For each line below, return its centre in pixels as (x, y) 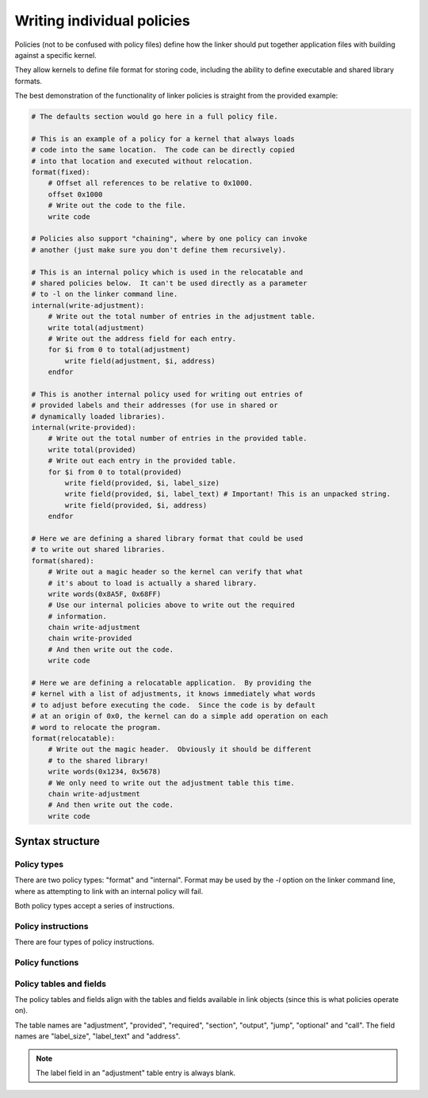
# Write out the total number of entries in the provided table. (178, 439)
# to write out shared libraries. (98, 550)
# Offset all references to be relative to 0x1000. (151, 183)
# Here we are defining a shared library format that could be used (167, 538)
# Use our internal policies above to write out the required (171, 605)
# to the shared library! (98, 760)
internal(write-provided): (84, 428)
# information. (77, 616)
